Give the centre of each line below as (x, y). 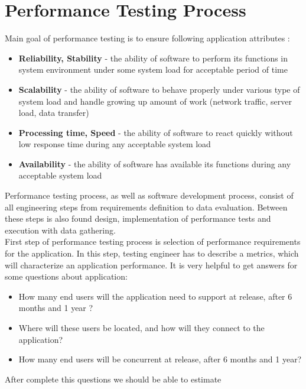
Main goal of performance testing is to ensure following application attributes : (147, 38)
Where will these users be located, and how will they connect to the (141, 328)
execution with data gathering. (60, 230)
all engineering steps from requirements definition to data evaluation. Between (146, 207)
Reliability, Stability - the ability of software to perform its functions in (153, 58)
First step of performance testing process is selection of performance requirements (153, 241)
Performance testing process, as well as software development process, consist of (149, 195)
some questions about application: (66, 276)
